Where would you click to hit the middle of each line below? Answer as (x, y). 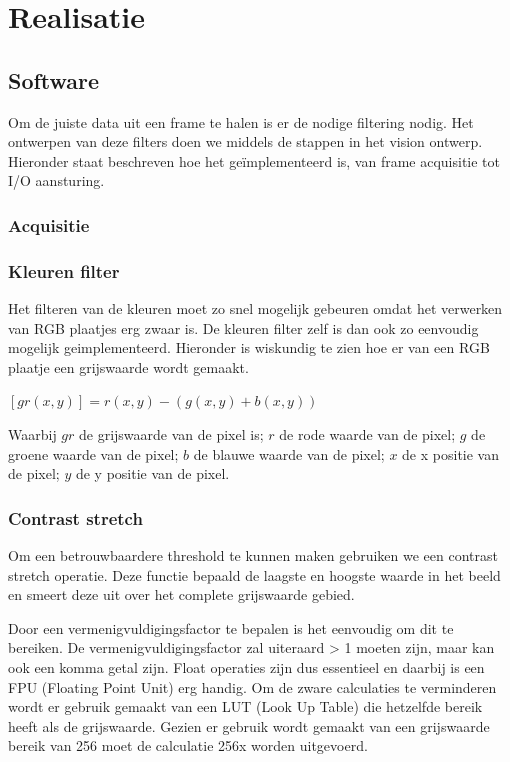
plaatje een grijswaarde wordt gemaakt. (128, 366)
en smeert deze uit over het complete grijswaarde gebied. (181, 594)
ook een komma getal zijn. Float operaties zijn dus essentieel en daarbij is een (246, 666)
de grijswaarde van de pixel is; (171, 433)
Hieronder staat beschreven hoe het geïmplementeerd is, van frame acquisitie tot (254, 160)
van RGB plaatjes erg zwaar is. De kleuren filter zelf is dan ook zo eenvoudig (243, 327)
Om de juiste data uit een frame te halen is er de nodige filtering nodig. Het (241, 121)
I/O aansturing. (56, 180)
